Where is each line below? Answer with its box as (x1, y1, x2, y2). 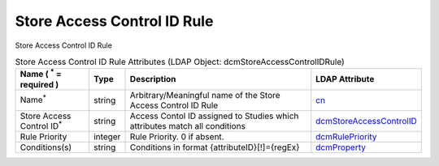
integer (93, 130, 121, 142)
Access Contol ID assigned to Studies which (129, 110, 299, 121)
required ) (20, 79, 59, 90)
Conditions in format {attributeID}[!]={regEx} (129, 142, 300, 153)
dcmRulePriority (315, 130, 377, 142)
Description (129, 74, 176, 85)
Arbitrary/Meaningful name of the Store (129, 89, 280, 100)
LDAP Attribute (315, 74, 375, 85)
